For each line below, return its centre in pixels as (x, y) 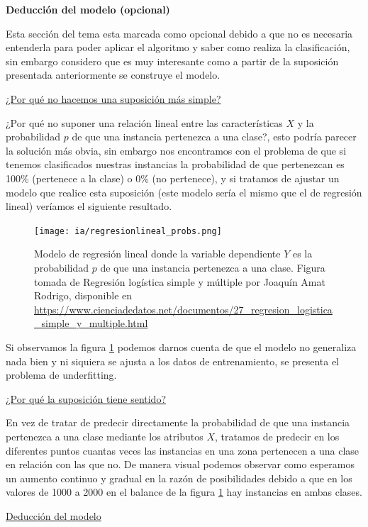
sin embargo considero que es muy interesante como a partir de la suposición (172, 61)
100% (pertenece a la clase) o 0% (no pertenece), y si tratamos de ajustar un (173, 178)
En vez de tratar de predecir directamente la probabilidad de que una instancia (178, 422)
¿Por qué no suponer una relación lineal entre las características (144, 122)
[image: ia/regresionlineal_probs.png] (128, 231)
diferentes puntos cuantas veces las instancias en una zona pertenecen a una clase (183, 450)
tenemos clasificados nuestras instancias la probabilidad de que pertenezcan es (175, 164)
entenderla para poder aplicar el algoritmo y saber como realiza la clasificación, (178, 47)
